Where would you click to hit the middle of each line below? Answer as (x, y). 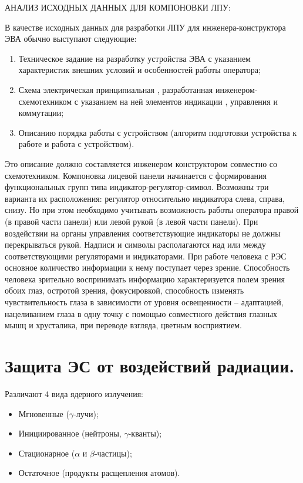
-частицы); (113, 453)
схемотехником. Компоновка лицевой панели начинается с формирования (136, 175)
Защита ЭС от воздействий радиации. (150, 366)
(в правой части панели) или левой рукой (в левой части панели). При (132, 221)
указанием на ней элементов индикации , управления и (179, 101)
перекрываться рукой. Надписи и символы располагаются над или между (135, 244)
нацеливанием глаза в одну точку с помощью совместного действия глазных (141, 313)
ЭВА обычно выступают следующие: (71, 39)
